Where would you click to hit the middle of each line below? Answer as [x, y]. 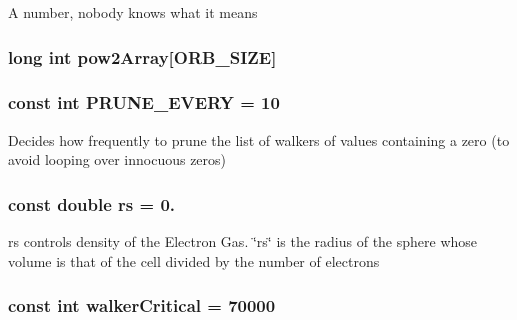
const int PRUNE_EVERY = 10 [144, 102]
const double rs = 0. [92, 203]
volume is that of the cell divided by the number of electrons [194, 260]
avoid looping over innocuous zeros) [117, 159]
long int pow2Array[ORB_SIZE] [142, 56]
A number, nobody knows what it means [133, 12]
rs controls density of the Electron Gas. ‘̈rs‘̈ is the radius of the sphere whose [243, 241]
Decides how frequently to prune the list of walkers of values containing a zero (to [259, 139]
